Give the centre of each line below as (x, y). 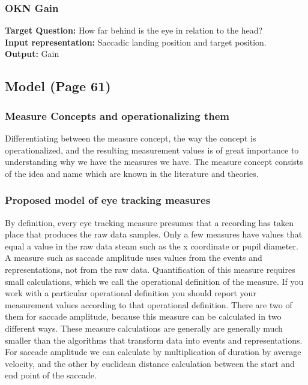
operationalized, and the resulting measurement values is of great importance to (152, 150)
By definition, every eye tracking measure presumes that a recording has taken (149, 222)
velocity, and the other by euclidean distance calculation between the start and (150, 363)
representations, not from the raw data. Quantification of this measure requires (150, 269)
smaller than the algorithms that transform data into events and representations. (154, 340)
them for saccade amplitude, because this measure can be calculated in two (143, 316)
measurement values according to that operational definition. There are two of (149, 304)
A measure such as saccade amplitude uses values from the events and (134, 258)
